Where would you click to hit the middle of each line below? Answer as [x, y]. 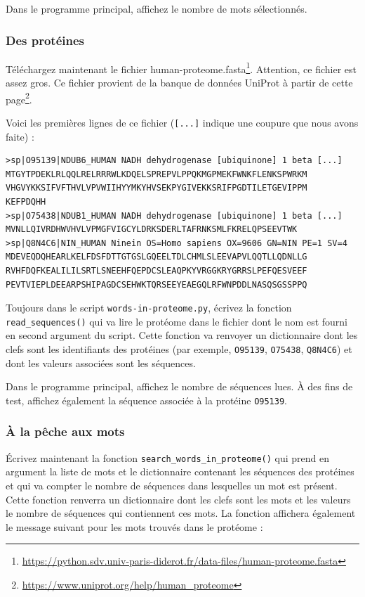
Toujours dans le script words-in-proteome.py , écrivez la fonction [149, 308]
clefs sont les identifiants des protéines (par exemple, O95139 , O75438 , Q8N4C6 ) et [179, 349]
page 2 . [19, 98]
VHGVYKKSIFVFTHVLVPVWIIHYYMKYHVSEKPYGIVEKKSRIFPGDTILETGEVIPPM [157, 188]
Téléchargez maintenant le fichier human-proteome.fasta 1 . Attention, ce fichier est [181, 68]
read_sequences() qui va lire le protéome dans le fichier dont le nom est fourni [177, 321]
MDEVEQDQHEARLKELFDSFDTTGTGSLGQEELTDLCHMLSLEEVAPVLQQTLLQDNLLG [157, 257]
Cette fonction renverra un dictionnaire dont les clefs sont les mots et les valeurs [178, 499]
